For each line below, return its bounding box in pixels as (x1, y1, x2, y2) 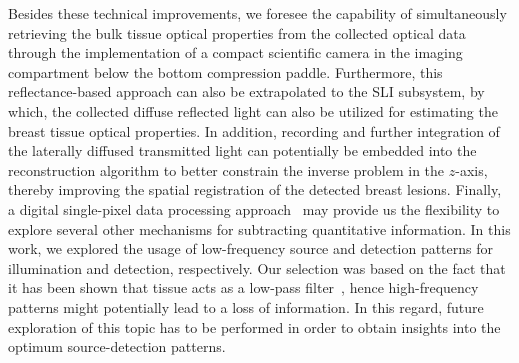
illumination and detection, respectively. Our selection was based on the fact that (8, 257, 506, 278)
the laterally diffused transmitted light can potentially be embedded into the (8, 140, 477, 161)
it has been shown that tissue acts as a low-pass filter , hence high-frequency (8, 277, 479, 298)
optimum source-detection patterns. (8, 336, 226, 357)
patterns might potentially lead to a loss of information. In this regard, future (8, 296, 484, 317)
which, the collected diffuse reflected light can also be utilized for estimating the (8, 100, 498, 121)
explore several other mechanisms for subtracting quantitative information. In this (8, 218, 511, 239)
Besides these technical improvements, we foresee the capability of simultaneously (8, 3, 507, 23)
